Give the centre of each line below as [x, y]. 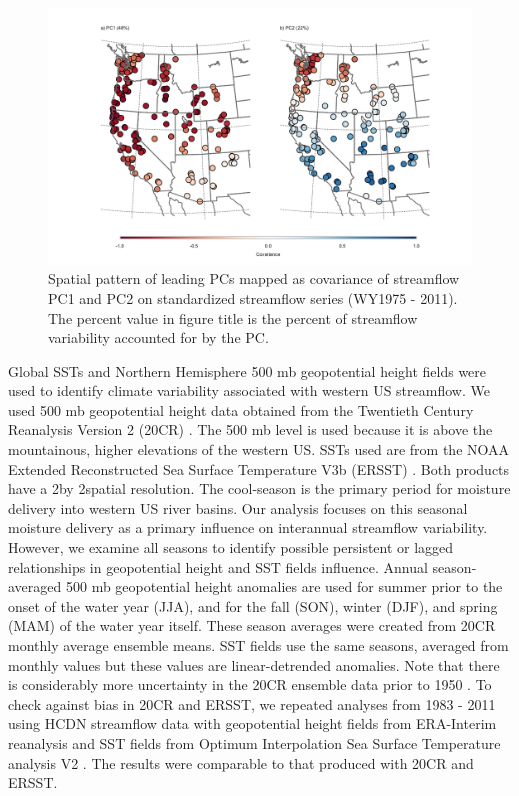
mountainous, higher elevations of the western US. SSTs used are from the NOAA [259, 449]
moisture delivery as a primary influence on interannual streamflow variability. [248, 527]
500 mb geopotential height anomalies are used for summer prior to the [284, 586]
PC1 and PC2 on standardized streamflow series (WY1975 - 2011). [253, 297]
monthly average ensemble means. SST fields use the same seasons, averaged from [258, 645]
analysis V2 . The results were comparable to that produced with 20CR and [241, 762]
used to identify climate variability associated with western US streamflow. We [249, 390]
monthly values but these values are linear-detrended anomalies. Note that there [254, 664]
